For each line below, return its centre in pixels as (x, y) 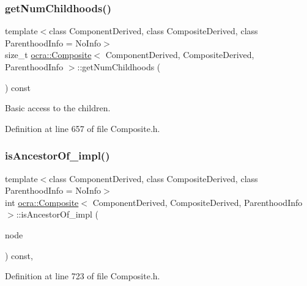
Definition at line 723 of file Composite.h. (83, 276)
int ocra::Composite (42, 202)
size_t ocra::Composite (48, 55)
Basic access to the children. (58, 108)
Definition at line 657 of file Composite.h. (83, 128)
